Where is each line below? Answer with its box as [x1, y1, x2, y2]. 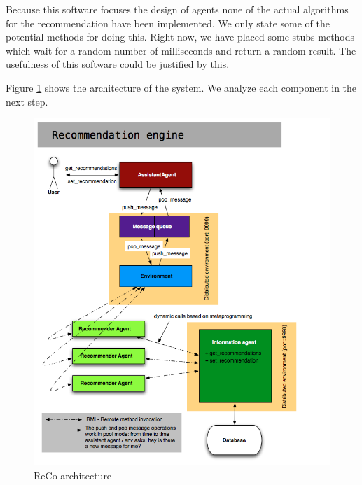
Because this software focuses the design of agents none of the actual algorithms [6, 2, 349, 16]
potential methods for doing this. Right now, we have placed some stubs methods [6, 29, 355, 44]
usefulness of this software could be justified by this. [6, 57, 230, 71]
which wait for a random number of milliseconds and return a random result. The [6, 43, 356, 57]
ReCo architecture [34, 468, 112, 482]
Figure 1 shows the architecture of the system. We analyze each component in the [6, 80, 357, 94]
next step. [6, 94, 48, 108]
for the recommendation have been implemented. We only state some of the [6, 15, 330, 30]
